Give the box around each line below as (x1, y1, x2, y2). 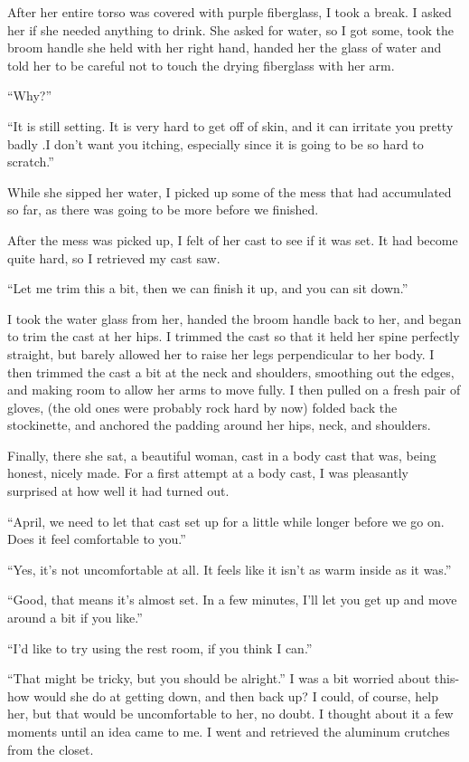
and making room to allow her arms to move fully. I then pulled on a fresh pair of (7, 380, 461, 399)
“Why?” (7, 86, 52, 105)
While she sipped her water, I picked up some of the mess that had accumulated (7, 182, 452, 201)
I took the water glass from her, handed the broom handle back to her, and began (7, 309, 462, 328)
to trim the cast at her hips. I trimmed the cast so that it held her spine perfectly (7, 327, 460, 346)
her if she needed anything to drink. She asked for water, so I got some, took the (7, 20, 454, 39)
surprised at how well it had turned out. (7, 481, 230, 500)
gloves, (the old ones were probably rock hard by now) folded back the (7, 397, 398, 416)
